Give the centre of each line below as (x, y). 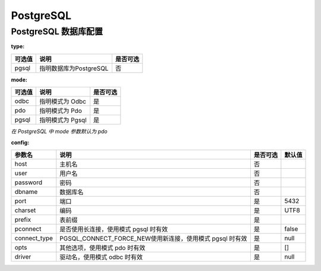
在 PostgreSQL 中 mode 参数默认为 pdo (59, 131)
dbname (26, 191)
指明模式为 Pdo (61, 111)
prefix (23, 219)
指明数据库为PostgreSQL (74, 68)
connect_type (34, 238)
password (29, 182)
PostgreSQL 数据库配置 (57, 31)
